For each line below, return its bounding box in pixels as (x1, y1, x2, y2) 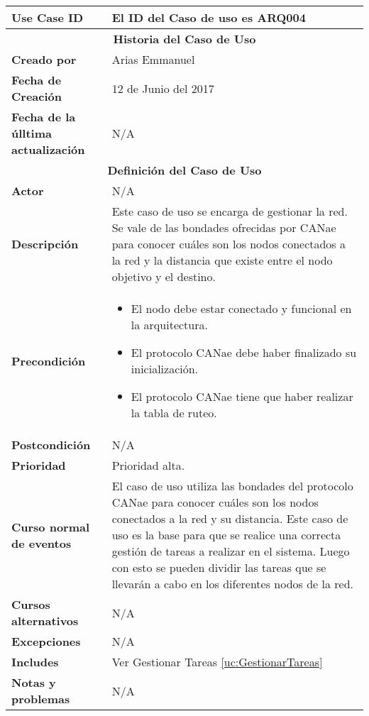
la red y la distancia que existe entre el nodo (111, 252, 333, 268)
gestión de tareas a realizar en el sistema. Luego (111, 543, 350, 559)
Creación (11, 88, 62, 104)
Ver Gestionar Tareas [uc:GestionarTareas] (111, 654, 323, 670)
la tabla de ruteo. (131, 404, 217, 421)
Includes (11, 654, 59, 670)
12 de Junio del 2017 (111, 79, 214, 97)
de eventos (11, 534, 72, 551)
